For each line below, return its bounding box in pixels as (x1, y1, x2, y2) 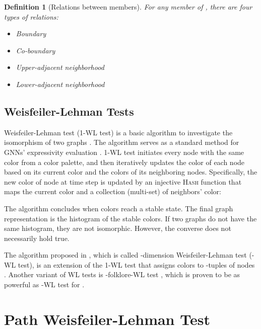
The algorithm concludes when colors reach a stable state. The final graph (4, 203, 233, 213)
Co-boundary (16, 45, 55, 55)
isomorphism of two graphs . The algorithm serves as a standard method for (4, 137, 239, 147)
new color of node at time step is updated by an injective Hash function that (4, 176, 242, 187)
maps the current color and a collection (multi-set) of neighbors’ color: (4, 186, 221, 197)
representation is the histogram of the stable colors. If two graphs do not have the (4, 213, 257, 223)
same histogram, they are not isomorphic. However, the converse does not (4, 223, 231, 233)
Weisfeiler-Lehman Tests (4, 103, 134, 119)
